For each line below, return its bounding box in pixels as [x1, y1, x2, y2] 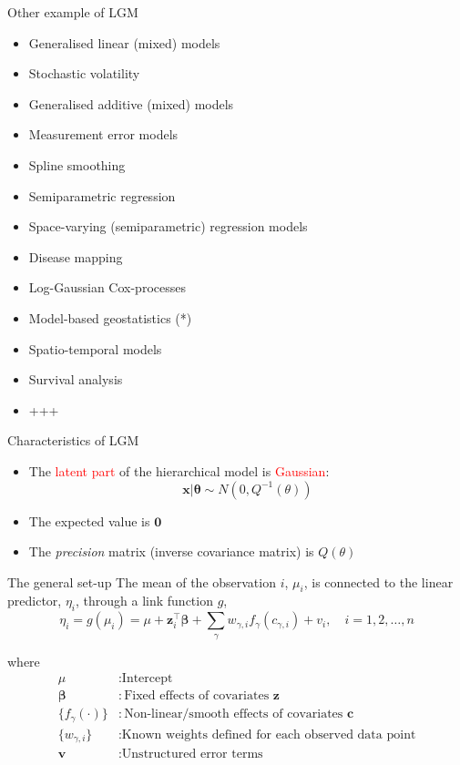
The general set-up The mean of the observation [7, 572, 276, 591]
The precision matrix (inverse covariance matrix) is [28, 542, 314, 561]
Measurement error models [28, 125, 179, 144]
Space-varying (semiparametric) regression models [28, 217, 308, 236]
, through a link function [76, 591, 213, 610]
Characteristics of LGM [7, 431, 139, 450]
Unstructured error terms [121, 748, 263, 761]
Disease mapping [28, 247, 123, 266]
